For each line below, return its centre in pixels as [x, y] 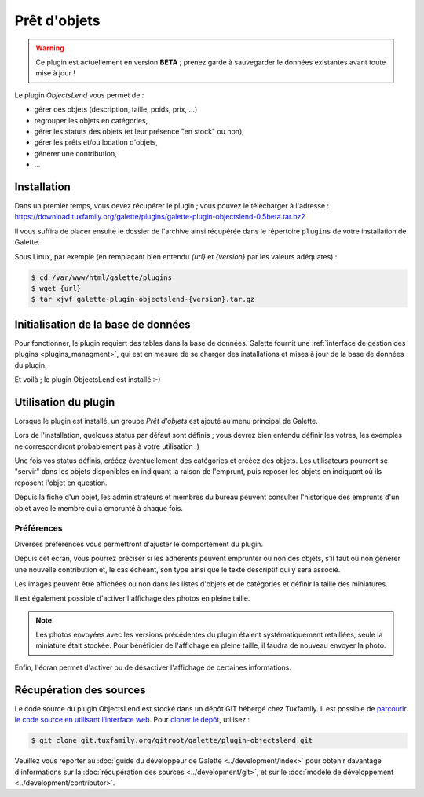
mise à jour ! [56, 73]
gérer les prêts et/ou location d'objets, [96, 142]
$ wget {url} [56, 288]
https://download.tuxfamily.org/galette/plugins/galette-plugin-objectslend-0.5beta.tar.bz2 [160, 217]
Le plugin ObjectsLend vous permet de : [79, 95]
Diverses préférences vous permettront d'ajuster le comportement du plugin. [139, 544]
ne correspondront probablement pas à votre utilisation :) [107, 446]
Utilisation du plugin [65, 402]
